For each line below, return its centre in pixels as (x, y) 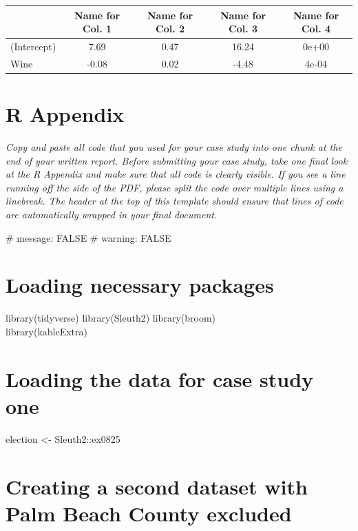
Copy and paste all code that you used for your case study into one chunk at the (174, 147)
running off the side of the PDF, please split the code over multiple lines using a (175, 187)
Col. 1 (97, 29)
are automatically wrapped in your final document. (112, 214)
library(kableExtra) (46, 331)
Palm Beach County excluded (149, 513)
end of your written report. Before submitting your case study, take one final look (177, 160)
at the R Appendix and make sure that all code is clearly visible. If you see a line (176, 174)
